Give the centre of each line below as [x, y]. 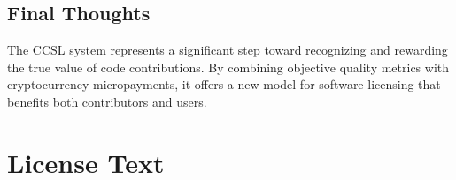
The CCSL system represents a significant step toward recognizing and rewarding [228, 50]
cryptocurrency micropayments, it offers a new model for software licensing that [224, 84]
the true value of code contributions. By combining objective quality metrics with [228, 67]
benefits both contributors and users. [107, 101]
